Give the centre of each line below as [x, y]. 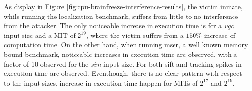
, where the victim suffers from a [135, 35]
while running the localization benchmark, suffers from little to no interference [121, 16]
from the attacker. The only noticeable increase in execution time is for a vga [119, 26]
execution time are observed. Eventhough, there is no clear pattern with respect [123, 73]
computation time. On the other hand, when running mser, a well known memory [126, 45]
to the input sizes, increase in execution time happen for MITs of [101, 82]
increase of [220, 35]
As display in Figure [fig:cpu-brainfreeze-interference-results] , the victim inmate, [123, 6]
